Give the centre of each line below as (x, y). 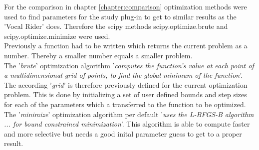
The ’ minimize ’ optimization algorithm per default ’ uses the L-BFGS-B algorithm (129, 114)
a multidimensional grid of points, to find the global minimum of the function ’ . (124, 75)
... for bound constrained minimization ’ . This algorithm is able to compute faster (127, 124)
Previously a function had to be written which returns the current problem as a (126, 46)
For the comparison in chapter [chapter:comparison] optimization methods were (126, 6)
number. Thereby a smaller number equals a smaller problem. (98, 55)
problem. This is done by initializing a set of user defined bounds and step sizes (126, 94)
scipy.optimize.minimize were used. (57, 36)
